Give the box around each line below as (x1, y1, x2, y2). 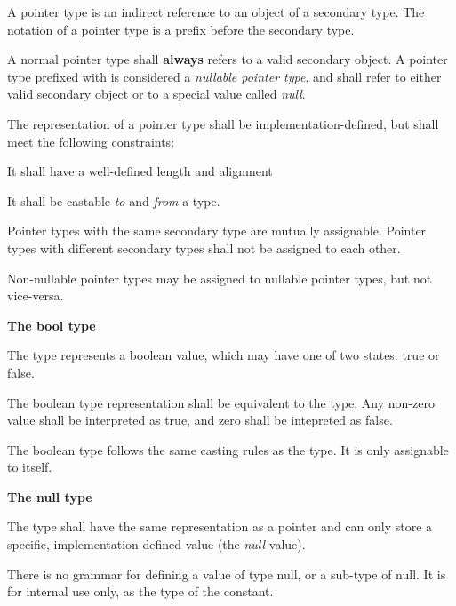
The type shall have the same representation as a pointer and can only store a (7, 517, 433, 536)
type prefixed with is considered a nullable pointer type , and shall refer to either (7, 67, 442, 85)
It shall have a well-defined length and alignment (7, 162, 273, 180)
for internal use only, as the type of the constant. (7, 582, 274, 601)
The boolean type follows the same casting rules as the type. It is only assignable (7, 440, 449, 458)
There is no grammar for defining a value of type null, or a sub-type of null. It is (7, 564, 446, 583)
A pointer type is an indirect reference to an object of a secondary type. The (7, 3, 425, 20)
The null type (7, 487, 92, 506)
